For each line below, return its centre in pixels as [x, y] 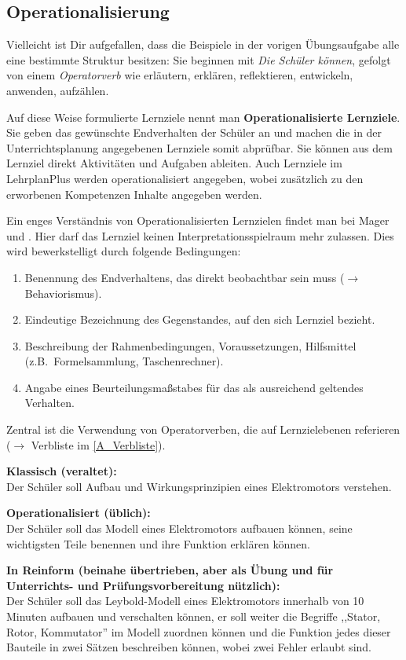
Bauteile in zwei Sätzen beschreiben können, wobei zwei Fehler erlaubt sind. [189, 647]
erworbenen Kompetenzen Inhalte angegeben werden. [134, 194]
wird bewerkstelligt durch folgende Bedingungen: [124, 251]
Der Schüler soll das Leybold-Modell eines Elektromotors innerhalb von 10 [185, 601]
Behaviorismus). [63, 293]
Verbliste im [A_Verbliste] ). [98, 444]
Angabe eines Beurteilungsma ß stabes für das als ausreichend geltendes [194, 387]
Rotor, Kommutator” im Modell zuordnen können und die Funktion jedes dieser [199, 631]
